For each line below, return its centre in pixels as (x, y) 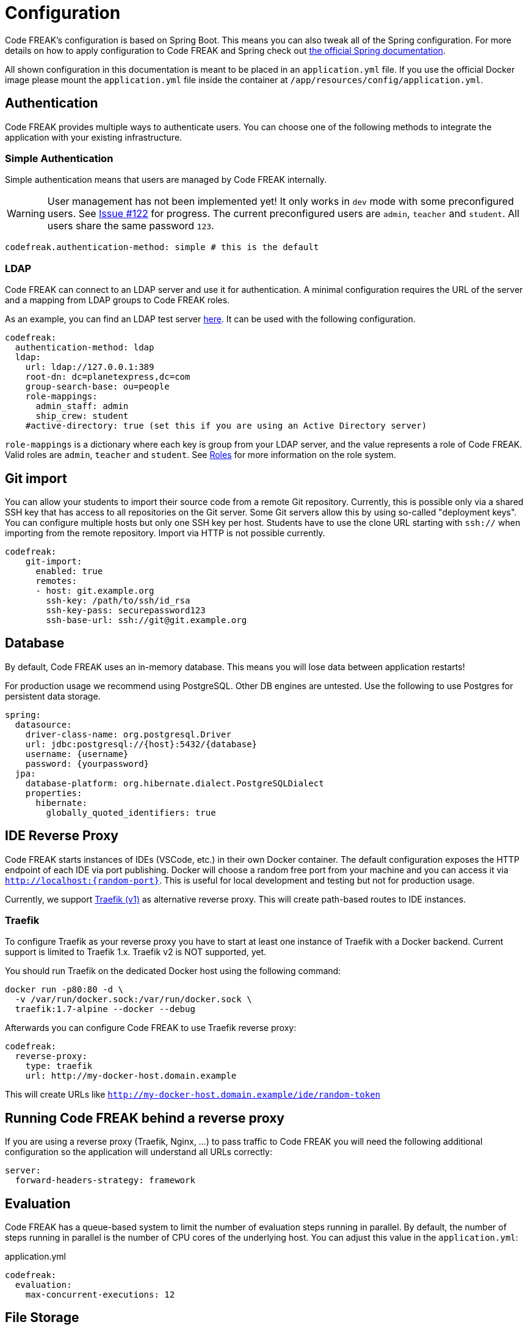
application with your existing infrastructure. (94, 137)
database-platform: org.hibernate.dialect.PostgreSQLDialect (175, 783)
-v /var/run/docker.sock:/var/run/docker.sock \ (133, 999)
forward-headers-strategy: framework (105, 1180)
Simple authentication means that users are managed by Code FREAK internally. (166, 180)
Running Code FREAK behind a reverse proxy (145, 1118)
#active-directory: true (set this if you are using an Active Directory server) (226, 426)
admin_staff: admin (82, 406)
